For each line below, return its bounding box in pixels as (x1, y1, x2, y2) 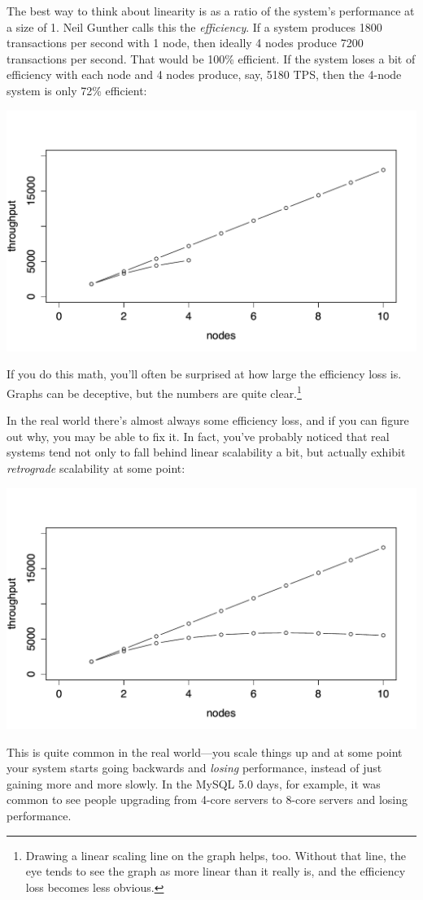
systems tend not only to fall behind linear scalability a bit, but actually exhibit (7, 443, 406, 461)
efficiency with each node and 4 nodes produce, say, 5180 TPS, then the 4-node (7, 66, 402, 83)
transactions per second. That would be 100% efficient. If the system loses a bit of (7, 50, 416, 67)
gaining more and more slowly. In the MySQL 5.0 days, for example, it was (7, 775, 381, 792)
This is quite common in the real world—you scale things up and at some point (7, 743, 403, 760)
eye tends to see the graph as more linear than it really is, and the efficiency (25, 863, 406, 880)
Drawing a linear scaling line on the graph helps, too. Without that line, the (25, 846, 406, 863)
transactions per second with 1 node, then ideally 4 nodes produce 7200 (7, 34, 364, 51)
